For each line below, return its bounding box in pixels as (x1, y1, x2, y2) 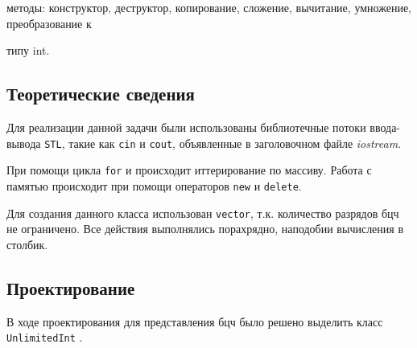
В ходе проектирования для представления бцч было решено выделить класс (6, 313, 383, 330)
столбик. (6, 235, 48, 252)
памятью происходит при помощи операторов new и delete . (6, 177, 302, 194)
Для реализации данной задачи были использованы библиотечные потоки (6, 118, 366, 135)
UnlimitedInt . (6, 329, 83, 346)
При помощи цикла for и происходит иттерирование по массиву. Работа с (6, 162, 372, 178)
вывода (6, 134, 41, 151)
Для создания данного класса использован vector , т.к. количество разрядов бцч (6, 204, 399, 221)
